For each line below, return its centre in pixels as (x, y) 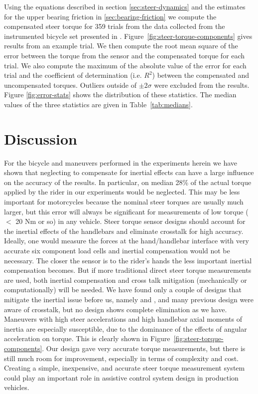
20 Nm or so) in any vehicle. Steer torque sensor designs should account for (130, 221)
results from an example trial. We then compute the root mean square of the (121, 46)
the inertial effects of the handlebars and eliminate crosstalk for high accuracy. (124, 231)
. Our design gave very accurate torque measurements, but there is (144, 348)
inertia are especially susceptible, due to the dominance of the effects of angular (126, 328)
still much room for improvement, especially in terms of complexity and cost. (121, 358)
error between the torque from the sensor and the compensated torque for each (125, 55)
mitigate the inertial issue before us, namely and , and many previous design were (129, 299)
